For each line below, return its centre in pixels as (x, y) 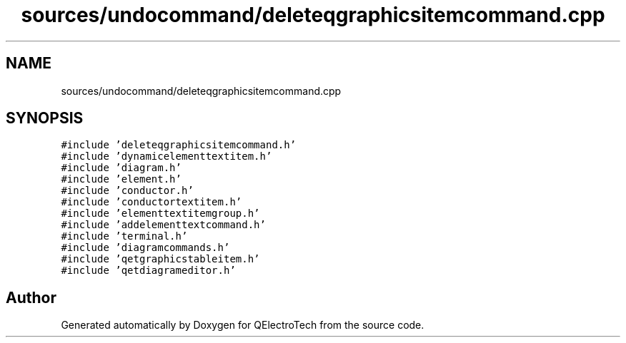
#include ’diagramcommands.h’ (145, 248)
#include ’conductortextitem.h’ (151, 202)
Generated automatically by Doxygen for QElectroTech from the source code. (243, 325)
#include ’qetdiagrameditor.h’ (148, 271)
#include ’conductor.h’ (127, 191)
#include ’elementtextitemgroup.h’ (160, 214)
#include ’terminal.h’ (124, 236)
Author (31, 297)
